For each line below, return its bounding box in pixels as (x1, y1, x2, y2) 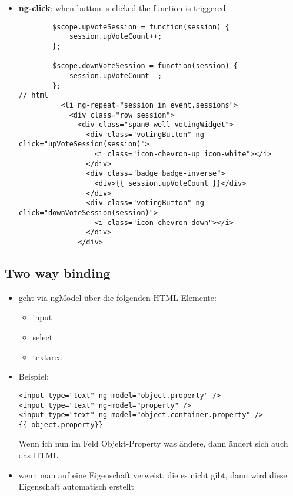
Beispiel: (18, 370, 49, 383)
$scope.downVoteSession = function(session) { (52, 62, 238, 71)
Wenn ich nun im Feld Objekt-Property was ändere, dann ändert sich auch (18, 437, 288, 450)
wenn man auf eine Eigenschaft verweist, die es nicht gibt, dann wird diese (18, 468, 287, 481)
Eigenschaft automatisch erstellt (18, 480, 134, 492)
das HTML (18, 449, 58, 461)
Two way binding (5, 264, 111, 282)
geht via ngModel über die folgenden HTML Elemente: (18, 291, 217, 303)
